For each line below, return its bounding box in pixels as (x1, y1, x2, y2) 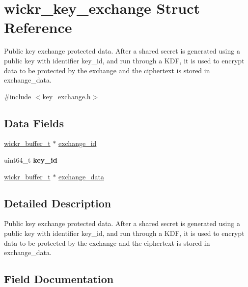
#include (4, 91, 31, 101)
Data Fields (4, 115, 64, 130)
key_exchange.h (42, 91, 91, 101)
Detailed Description (4, 195, 111, 210)
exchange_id (58, 138, 97, 148)
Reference (4, 17, 72, 37)
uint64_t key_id (4, 155, 57, 165)
